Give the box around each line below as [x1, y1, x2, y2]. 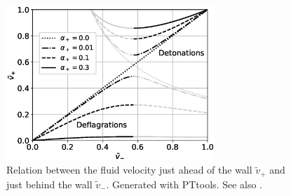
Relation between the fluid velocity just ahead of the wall [6, 162, 252, 177]
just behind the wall [6, 176, 93, 191]
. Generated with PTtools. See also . [106, 176, 263, 191]
